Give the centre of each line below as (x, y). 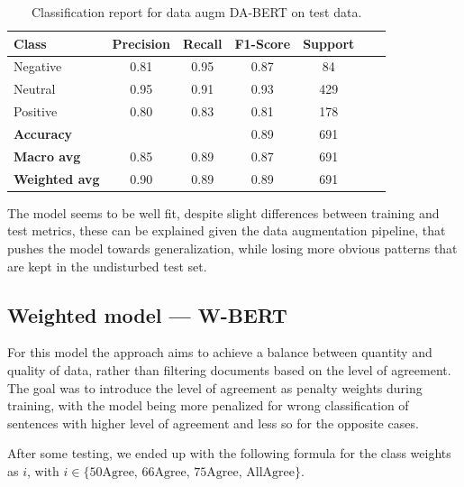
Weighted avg (57, 178)
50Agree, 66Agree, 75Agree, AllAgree (192, 472)
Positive (36, 111)
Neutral (35, 89)
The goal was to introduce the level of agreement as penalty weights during (215, 387)
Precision (141, 43)
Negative (38, 66)
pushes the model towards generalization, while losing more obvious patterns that (232, 248)
